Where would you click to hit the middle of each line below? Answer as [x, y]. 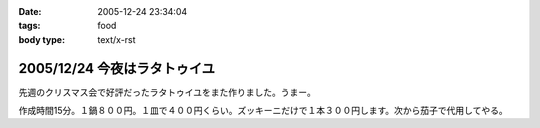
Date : [30, 11]
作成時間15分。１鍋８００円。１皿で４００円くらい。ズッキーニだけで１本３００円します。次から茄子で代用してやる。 [263, 111]
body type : [41, 39]
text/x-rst [116, 39]
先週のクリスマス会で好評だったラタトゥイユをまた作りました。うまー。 [167, 92]
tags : [29, 26]
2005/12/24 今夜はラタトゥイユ [116, 68]
